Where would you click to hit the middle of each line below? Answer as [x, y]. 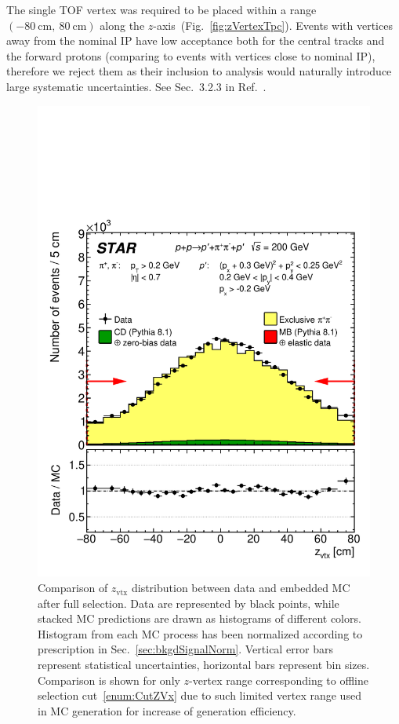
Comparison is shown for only [109, 680]
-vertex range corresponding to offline [279, 680]
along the [122, 25]
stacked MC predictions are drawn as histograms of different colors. [199, 618]
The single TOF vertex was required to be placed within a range [161, 9]
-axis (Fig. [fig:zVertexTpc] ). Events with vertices [273, 25]
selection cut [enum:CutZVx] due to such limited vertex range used [199, 695]
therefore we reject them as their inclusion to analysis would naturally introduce [199, 71]
